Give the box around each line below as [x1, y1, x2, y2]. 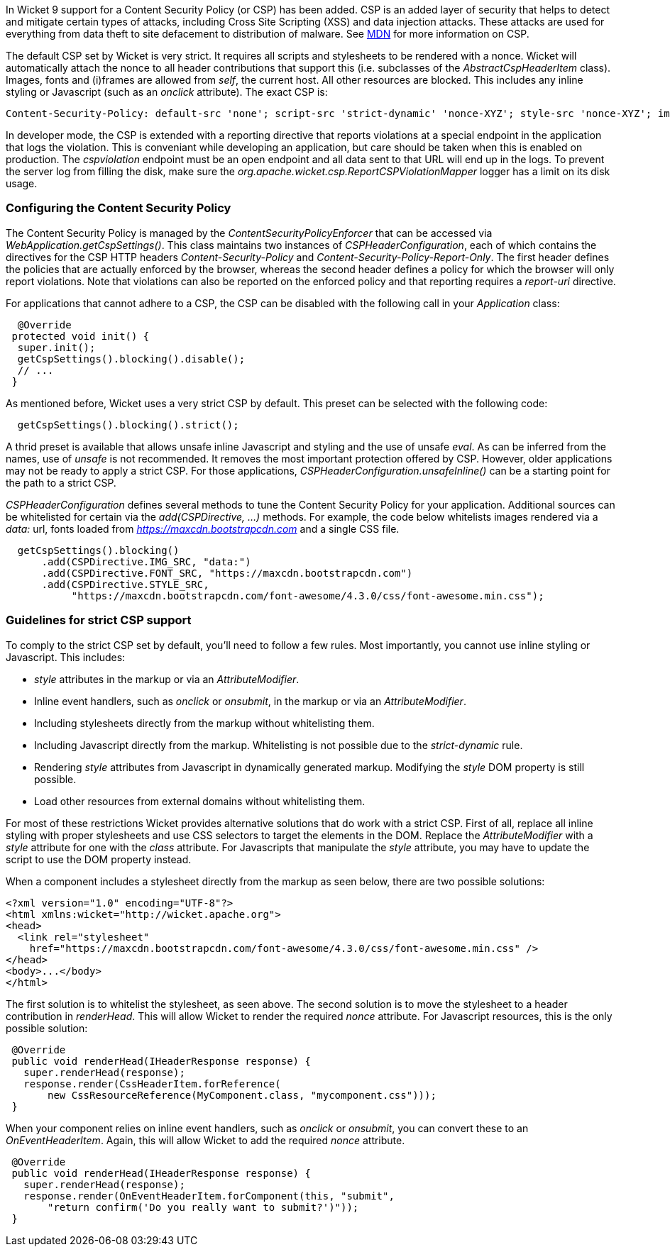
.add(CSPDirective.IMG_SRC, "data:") [41, 555, 251, 567]
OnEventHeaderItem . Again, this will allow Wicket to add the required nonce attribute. [6, 1134, 405, 1146]
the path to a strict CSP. [6, 476, 116, 489]
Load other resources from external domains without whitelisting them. [34, 794, 366, 807]
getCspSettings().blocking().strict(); [17, 419, 239, 431]
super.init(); [17, 341, 96, 353]
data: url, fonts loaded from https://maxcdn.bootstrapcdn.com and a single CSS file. [6, 522, 400, 535]
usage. [6, 177, 38, 189]
